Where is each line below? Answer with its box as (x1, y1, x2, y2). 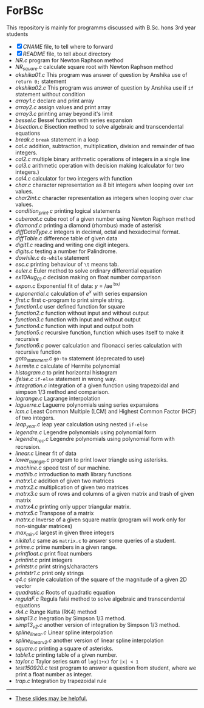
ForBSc (6, 4, 44, 18)
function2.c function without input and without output (15, 309, 149, 316)
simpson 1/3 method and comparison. (15, 388, 110, 396)
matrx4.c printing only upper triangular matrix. (15, 502, 132, 510)
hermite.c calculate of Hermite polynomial (15, 362, 120, 370)
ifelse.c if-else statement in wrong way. (15, 376, 117, 383)
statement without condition (15, 90, 86, 98)
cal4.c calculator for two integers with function (15, 174, 132, 182)
